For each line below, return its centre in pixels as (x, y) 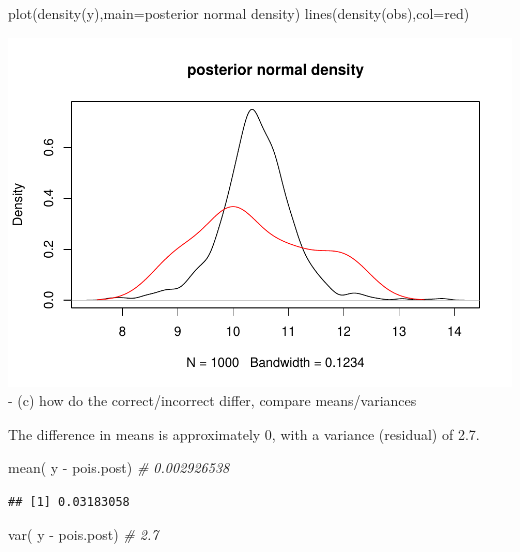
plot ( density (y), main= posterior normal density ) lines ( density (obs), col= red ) (239, 13)
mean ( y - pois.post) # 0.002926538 (119, 467)
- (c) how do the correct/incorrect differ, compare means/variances (212, 400)
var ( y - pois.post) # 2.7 (83, 534)
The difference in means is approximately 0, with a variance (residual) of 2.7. (244, 433)
